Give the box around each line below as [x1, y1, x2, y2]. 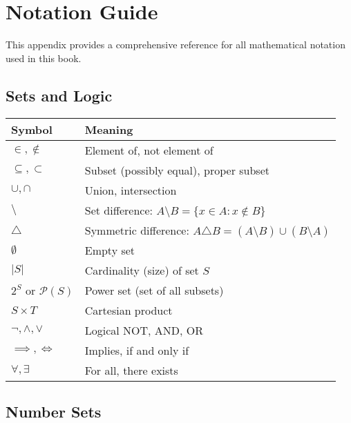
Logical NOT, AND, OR [84, 322, 204, 338]
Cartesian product [84, 302, 173, 318]
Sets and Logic [6, 84, 113, 106]
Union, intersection [84, 181, 177, 198]
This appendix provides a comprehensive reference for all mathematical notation [6, 37, 345, 52]
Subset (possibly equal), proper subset [84, 161, 269, 178]
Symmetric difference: [84, 222, 189, 238]
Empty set [84, 242, 135, 258]
